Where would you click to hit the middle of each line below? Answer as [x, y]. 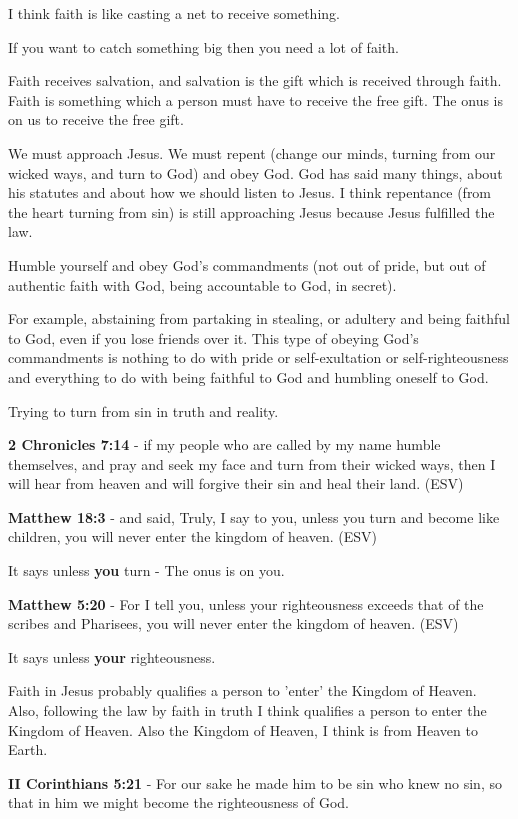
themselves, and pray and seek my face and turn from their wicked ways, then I [252, 463]
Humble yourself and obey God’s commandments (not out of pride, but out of [247, 264]
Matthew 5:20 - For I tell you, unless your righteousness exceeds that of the [246, 603]
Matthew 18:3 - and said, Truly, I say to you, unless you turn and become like [254, 516]
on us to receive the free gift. [96, 119]
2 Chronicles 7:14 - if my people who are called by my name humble [224, 444]
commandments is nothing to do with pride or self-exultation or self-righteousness [258, 357]
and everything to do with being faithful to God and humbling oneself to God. [248, 376]
